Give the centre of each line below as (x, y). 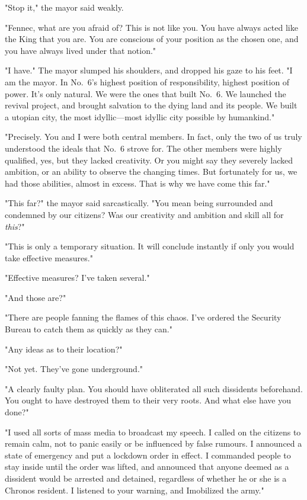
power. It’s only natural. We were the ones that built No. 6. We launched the (145, 93)
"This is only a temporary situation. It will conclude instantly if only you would (150, 246)
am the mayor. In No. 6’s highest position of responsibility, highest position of (147, 81)
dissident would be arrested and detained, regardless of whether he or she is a (146, 478)
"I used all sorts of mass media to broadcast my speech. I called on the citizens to (153, 432)
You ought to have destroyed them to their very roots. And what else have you (148, 400)
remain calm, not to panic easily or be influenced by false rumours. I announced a (153, 443)
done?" (17, 412)
